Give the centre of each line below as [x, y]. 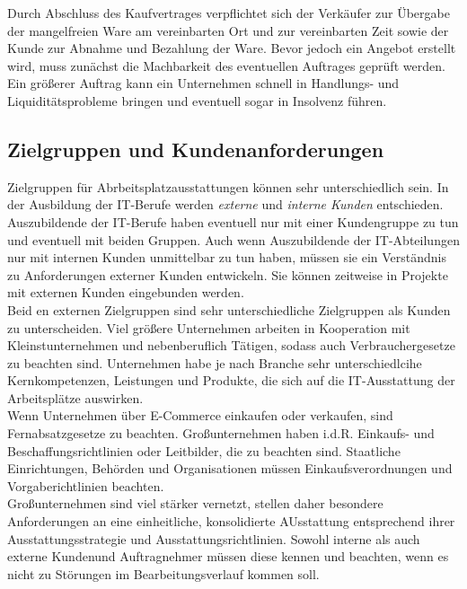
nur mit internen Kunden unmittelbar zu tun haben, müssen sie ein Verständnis [227, 257]
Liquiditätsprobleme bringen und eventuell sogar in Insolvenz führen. [197, 100]
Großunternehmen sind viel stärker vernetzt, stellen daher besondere [195, 503]
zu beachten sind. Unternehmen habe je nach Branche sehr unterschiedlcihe [215, 362]
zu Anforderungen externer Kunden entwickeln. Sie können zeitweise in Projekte [228, 274]
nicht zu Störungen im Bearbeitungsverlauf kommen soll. [163, 573]
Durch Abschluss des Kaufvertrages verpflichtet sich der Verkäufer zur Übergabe [229, 13]
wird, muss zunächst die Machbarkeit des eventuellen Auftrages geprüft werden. [226, 65]
